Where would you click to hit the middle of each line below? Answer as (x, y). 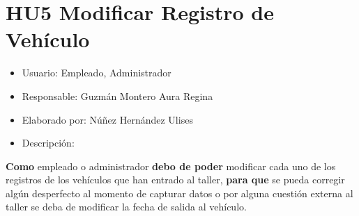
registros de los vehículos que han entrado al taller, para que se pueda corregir (175, 180)
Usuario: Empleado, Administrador (97, 73)
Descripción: (48, 143)
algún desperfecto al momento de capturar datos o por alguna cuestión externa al (179, 193)
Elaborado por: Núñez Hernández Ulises (107, 119)
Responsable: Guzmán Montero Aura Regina (117, 95)
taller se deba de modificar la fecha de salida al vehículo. (126, 207)
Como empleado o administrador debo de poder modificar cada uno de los (171, 166)
